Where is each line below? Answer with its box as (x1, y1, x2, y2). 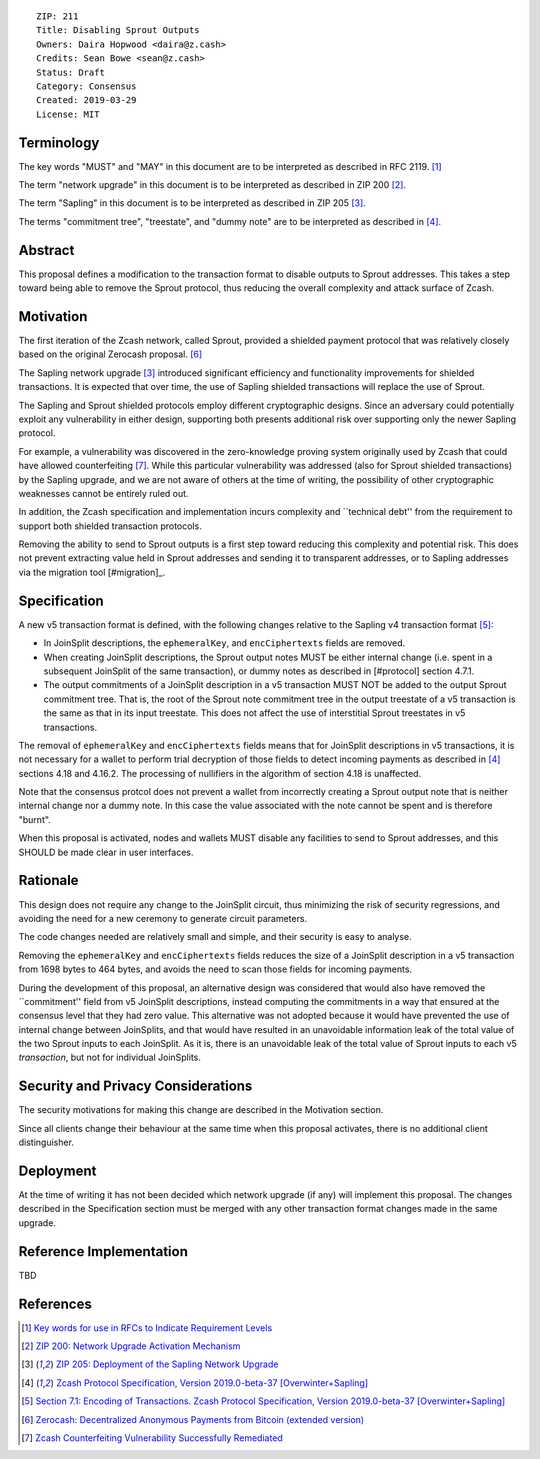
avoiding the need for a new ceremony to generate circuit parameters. (18, 912, 308, 924)
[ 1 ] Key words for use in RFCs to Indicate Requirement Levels (21, 1321, 273, 1334)
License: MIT (36, 108, 100, 120)
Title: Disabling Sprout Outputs (36, 25, 200, 36)
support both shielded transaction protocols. (18, 520, 202, 532)
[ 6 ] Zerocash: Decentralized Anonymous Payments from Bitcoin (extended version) (21, 1413, 365, 1425)
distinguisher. (18, 1136, 75, 1149)
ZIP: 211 (36, 11, 79, 22)
